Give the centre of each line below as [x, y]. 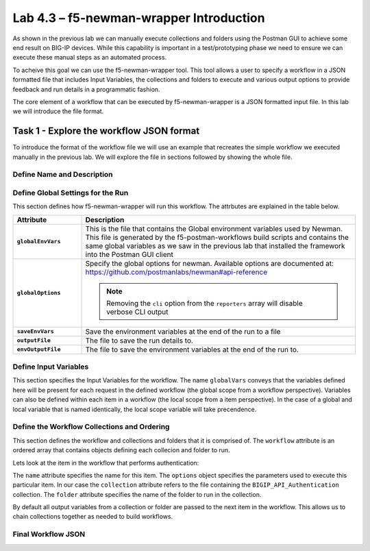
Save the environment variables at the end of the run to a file [183, 331]
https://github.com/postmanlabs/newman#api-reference [176, 272]
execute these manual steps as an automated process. [90, 58]
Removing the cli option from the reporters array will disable [205, 303]
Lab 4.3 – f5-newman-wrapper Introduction [139, 18]
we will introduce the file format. [58, 111]
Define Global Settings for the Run [71, 193]
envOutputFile [39, 350]
